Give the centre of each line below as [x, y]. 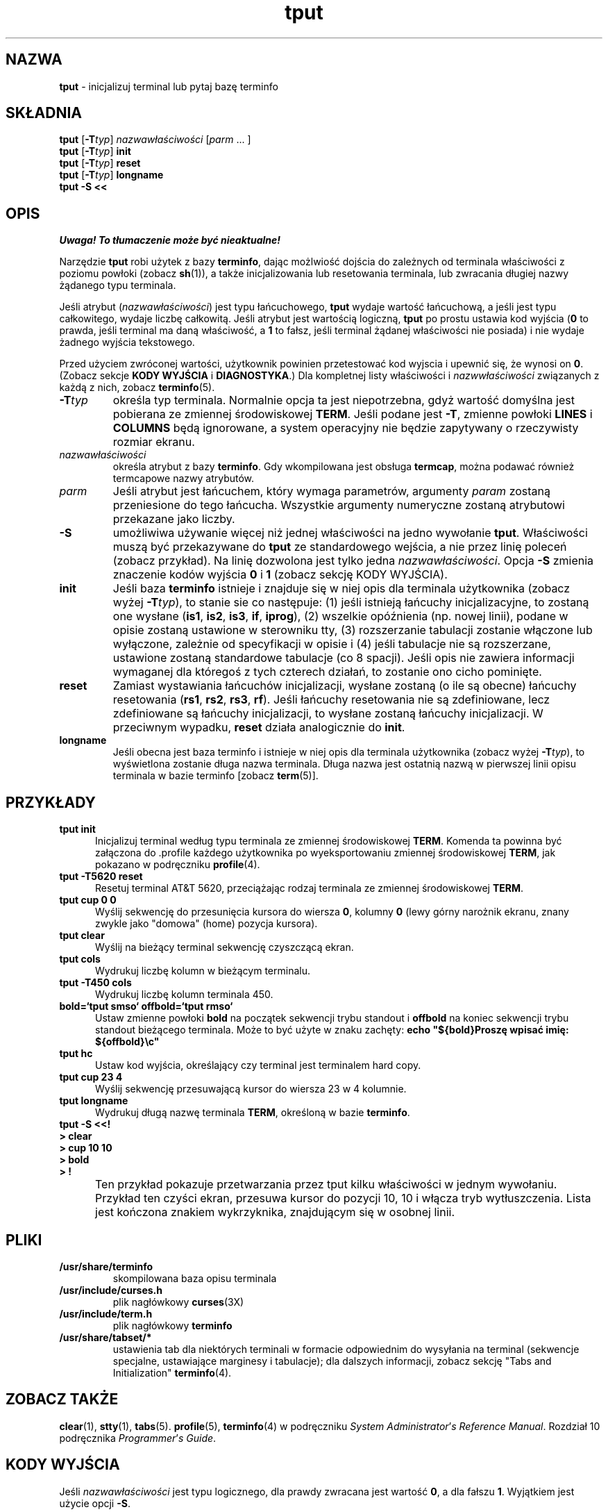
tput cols [80, 959]
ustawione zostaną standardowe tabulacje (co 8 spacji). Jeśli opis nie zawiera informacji [344, 658]
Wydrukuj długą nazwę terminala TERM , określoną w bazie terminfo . [253, 1113]
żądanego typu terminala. [118, 285]
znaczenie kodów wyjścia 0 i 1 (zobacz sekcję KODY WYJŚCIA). [280, 575]
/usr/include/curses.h [111, 1290]
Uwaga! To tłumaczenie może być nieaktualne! [170, 240]
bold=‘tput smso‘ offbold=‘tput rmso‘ [146, 1006]
